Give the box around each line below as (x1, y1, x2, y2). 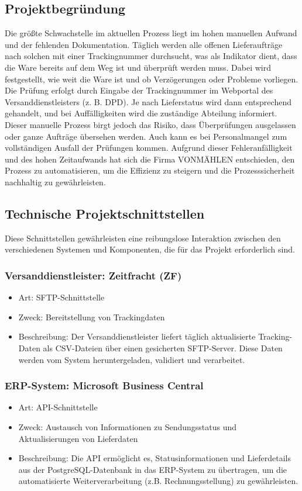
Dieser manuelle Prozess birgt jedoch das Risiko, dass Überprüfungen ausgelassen (5, 118, 296, 130)
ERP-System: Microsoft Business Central (5, 378, 204, 393)
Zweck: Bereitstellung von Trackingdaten (18, 310, 165, 323)
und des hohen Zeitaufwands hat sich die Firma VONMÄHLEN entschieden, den (5, 153, 295, 165)
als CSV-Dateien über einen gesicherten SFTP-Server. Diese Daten (43, 341, 283, 354)
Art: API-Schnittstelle (18, 401, 98, 413)
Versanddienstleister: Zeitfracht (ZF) (5, 268, 182, 282)
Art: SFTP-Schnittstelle (18, 291, 105, 303)
